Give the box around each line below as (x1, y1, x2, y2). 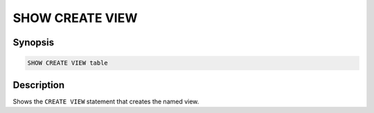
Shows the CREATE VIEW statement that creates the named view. (12, 97, 199, 105)
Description (12, 79, 65, 91)
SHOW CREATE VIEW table (27, 59, 109, 67)
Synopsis (12, 37, 55, 48)
